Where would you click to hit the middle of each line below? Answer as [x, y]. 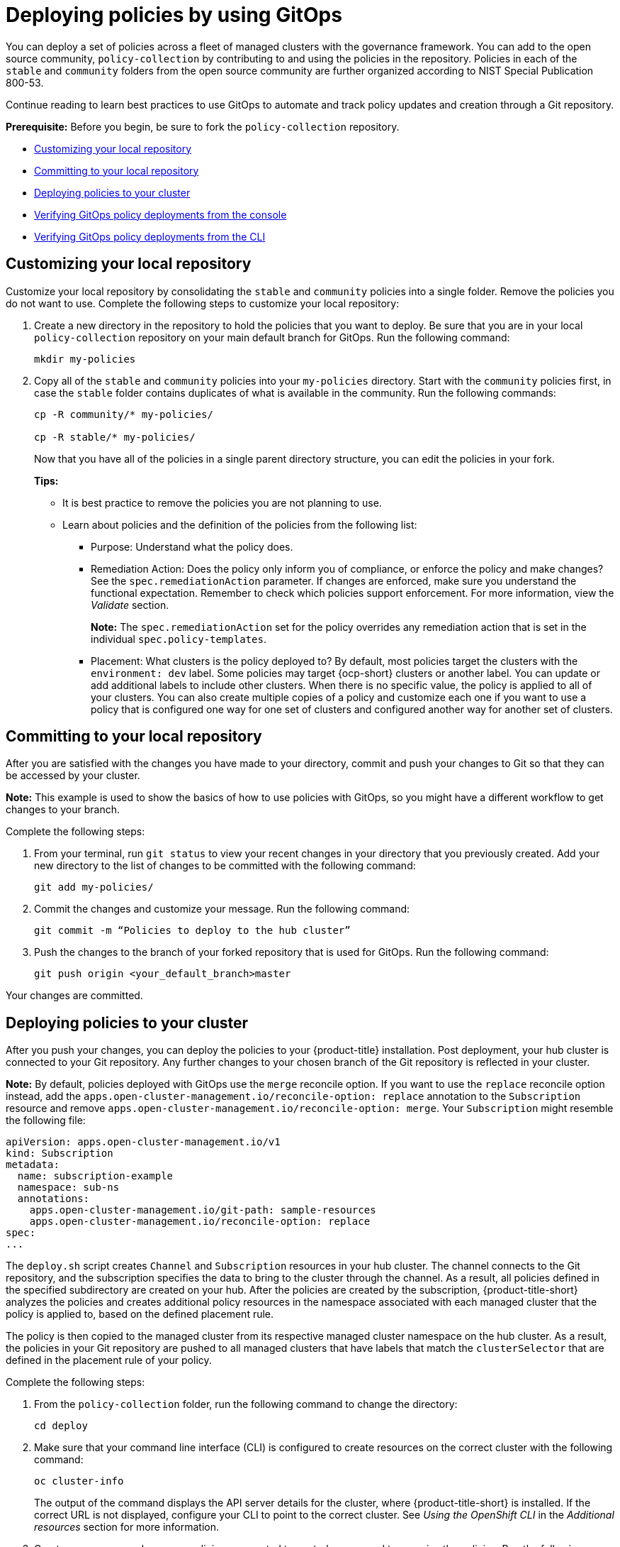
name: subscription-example [95, 1176]
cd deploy [61, 1426]
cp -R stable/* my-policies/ [115, 437]
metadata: [33, 1165]
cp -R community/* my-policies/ [124, 414]
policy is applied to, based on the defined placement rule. [140, 1314]
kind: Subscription [60, 1154]
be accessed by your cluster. [73, 776]
